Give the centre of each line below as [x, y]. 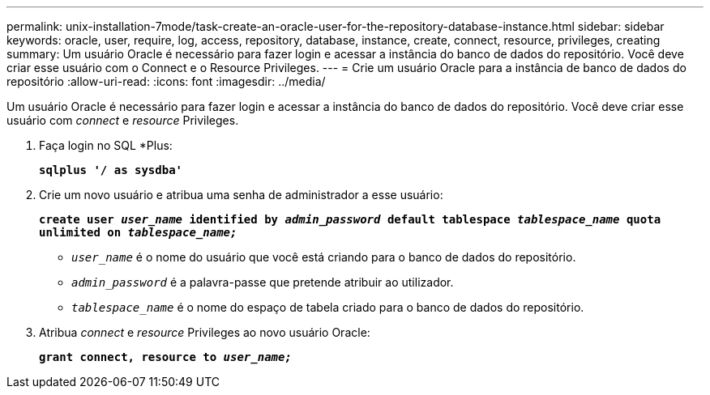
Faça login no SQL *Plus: [106, 145]
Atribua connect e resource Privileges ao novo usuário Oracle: [205, 332]
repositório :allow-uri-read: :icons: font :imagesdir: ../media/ [166, 81]
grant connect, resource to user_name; [165, 357]
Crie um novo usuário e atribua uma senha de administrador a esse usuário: [241, 195]
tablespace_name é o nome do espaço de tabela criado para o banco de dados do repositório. [328, 307]
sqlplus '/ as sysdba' [111, 170]
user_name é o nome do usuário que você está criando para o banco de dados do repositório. [324, 257]
